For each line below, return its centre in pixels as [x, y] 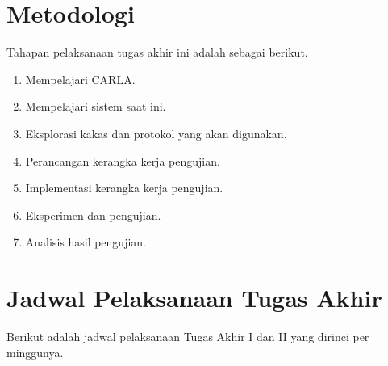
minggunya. [35, 352]
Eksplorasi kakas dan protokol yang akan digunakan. [156, 133]
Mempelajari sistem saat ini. [96, 106]
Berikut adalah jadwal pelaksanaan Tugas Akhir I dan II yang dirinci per [188, 336]
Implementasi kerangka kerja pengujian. [124, 188]
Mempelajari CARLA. [80, 79]
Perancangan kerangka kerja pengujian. [123, 160]
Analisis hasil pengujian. [86, 242]
